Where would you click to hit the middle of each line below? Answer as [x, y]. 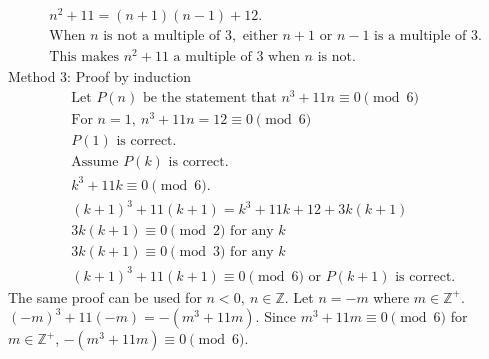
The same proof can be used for [105, 296]
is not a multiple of [162, 36]
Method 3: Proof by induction [100, 76]
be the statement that [209, 97]
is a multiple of [420, 36]
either [260, 36]
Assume [95, 162]
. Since [276, 316]
